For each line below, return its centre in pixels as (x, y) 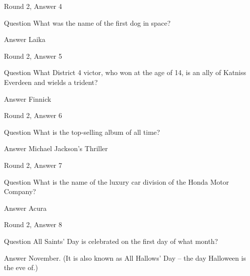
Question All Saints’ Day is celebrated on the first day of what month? (111, 241)
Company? (20, 191)
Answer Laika (25, 39)
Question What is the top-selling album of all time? (82, 132)
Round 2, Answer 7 (33, 165)
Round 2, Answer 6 (33, 115)
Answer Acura (25, 208)
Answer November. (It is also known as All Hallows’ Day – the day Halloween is (125, 257)
